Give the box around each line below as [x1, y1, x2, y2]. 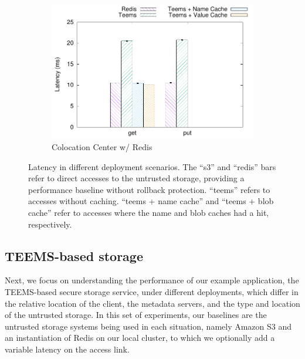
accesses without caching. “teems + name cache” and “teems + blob [28, 195, 274, 207]
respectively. [28, 218, 72, 230]
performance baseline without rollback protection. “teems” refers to [28, 183, 270, 195]
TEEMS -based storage [5, 246, 144, 265]
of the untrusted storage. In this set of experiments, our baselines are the [5, 309, 267, 321]
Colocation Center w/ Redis [52, 141, 152, 153]
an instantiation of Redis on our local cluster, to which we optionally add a [5, 331, 275, 344]
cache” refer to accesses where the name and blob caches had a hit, [28, 206, 269, 219]
